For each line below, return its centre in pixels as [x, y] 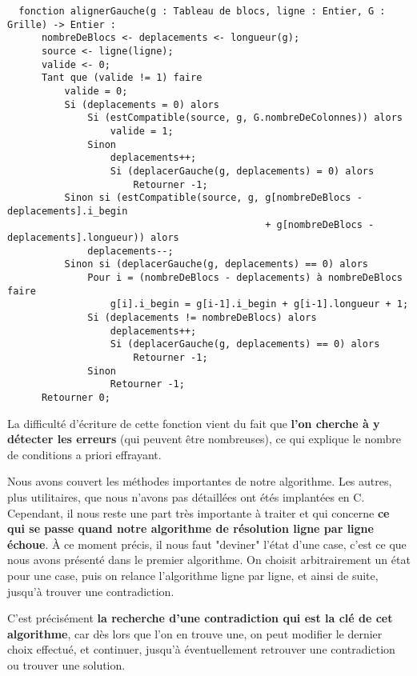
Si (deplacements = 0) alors [142, 104]
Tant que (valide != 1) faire [122, 78]
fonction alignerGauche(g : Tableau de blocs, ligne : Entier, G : [202, 11]
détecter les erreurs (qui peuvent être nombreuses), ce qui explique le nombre [204, 439]
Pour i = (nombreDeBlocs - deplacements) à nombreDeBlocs [245, 278]
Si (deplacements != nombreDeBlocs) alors [202, 318]
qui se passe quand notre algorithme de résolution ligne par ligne [190, 528]
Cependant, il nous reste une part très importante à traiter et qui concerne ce [198, 512]
